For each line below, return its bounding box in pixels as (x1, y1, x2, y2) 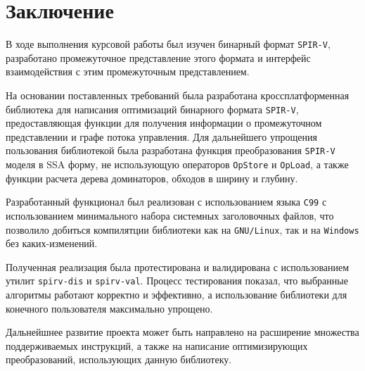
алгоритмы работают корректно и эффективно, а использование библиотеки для (6, 287, 347, 302)
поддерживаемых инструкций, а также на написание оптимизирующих (6, 338, 308, 353)
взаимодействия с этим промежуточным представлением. (6, 64, 250, 79)
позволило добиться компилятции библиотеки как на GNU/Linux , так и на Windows (6, 222, 359, 237)
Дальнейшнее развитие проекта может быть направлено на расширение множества (6, 325, 359, 339)
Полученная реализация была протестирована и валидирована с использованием (6, 259, 350, 274)
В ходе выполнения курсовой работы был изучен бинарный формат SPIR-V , (6, 37, 331, 51)
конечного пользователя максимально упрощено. (6, 301, 213, 315)
